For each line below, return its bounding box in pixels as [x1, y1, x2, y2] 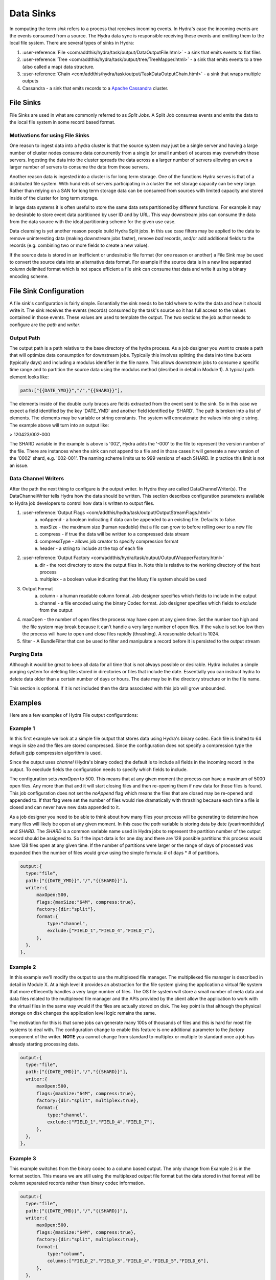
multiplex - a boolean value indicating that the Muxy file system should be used [39, 576, 207, 582]
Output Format [22, 585, 53, 591]
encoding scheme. [9, 273, 49, 279]
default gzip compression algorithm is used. [9, 750, 102, 756]
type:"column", [47, 1251, 85, 1257]
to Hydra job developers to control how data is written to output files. [9, 500, 154, 506]
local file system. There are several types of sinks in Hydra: [9, 40, 134, 46]
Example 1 [9, 724, 35, 732]
